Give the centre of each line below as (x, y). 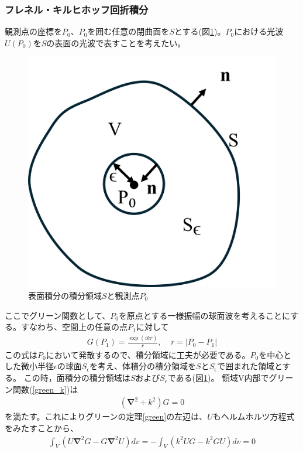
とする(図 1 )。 (200, 31)
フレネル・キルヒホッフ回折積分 (77, 9)
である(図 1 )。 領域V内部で (218, 378)
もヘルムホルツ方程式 (254, 416)
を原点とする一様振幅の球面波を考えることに (204, 315)
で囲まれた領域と (250, 366)
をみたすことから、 (42, 428)
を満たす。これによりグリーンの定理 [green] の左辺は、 (106, 416)
